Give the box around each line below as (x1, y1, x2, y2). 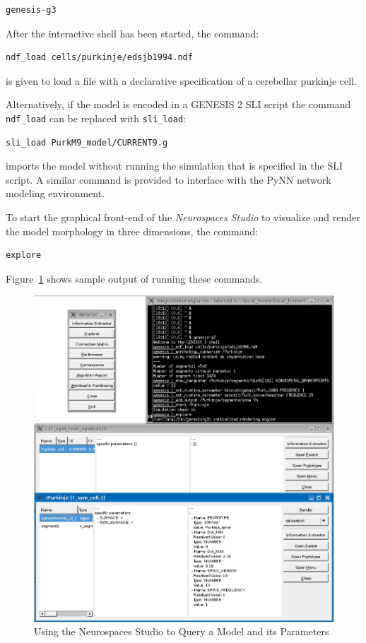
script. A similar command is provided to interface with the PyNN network (6, 172, 331, 187)
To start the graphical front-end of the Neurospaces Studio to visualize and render (6, 210, 360, 224)
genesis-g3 (6, 5, 57, 15)
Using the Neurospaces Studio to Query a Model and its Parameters (34, 624, 329, 639)
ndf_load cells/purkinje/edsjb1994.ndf (6, 52, 193, 63)
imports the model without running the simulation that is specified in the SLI (6, 158, 343, 173)
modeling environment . (6, 186, 105, 201)
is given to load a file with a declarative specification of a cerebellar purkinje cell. (6, 73, 357, 88)
